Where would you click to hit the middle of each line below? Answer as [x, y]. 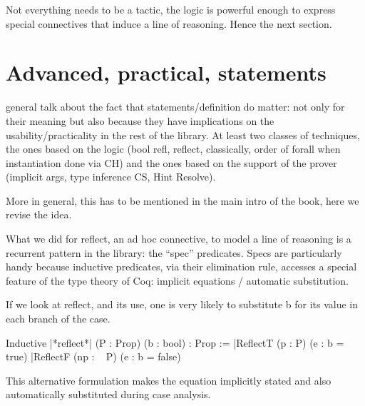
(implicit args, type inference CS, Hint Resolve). [111, 177]
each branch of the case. [58, 319]
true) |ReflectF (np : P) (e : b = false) [93, 356]
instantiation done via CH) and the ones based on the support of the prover [171, 162]
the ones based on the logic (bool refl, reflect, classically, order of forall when [173, 149]
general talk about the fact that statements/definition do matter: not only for [175, 107]
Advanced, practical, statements [166, 72]
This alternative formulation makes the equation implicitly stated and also [169, 380]
